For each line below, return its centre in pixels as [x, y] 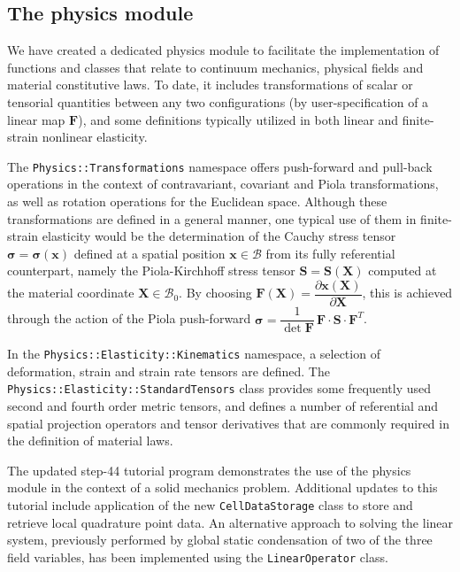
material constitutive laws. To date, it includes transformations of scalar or [210, 85]
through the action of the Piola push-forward [129, 318]
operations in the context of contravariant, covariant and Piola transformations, [223, 184]
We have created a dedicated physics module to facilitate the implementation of [223, 50]
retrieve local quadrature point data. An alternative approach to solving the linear [230, 522]
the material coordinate [71, 293]
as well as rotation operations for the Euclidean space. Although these [197, 201]
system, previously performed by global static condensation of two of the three [220, 540]
